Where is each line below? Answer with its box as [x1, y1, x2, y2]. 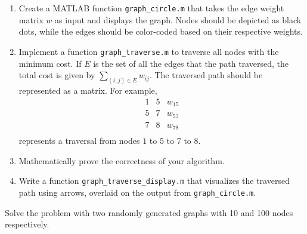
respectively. [5, 218, 49, 230]
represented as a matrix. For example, [18, 84, 157, 96]
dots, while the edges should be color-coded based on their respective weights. [18, 25, 303, 38]
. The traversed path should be [149, 69, 263, 81]
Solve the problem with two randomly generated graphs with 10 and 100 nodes [5, 206, 293, 218]
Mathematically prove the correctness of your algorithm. [18, 154, 225, 167]
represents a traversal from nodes [18, 134, 140, 147]
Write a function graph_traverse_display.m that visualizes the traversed [18, 174, 290, 187]
